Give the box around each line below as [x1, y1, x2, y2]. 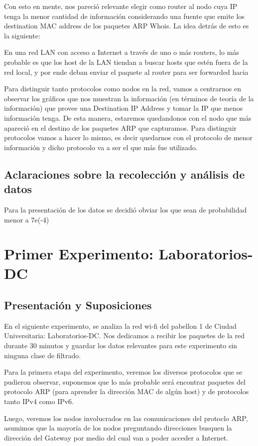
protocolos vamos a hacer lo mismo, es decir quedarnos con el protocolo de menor [4, 132, 253, 143]
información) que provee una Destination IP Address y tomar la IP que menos [4, 103, 243, 113]
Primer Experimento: [4, 243, 153, 264]
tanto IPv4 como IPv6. [4, 396, 74, 407]
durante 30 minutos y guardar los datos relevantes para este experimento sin [4, 340, 238, 351]
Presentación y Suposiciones [4, 297, 152, 313]
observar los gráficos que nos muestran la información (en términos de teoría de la [4, 93, 254, 103]
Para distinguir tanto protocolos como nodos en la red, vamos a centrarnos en [4, 83, 242, 94]
